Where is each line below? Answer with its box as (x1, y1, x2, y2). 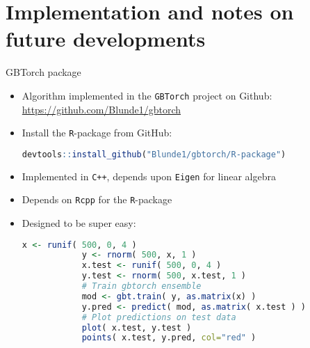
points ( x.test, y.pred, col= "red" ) (81, 333, 256, 343)
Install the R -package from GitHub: (22, 125, 172, 140)
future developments (6, 24, 206, 53)
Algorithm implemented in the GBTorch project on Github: (22, 88, 272, 102)
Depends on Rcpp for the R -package (22, 192, 172, 207)
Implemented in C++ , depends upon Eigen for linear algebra (22, 168, 276, 183)
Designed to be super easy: (22, 216, 136, 230)
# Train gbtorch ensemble (81, 281, 202, 292)
